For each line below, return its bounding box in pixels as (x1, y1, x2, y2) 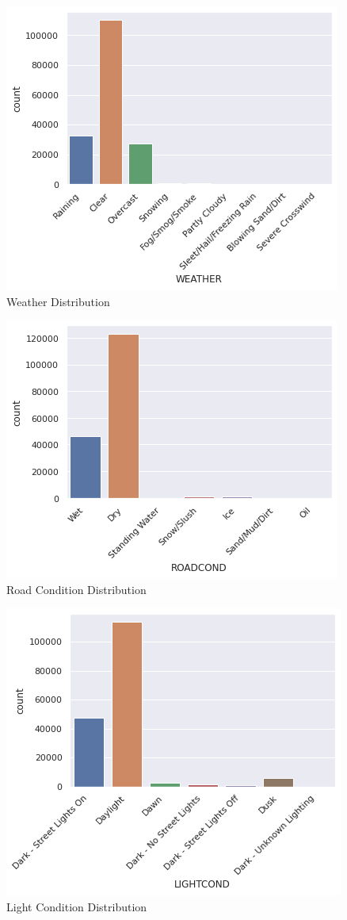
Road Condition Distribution (6, 581, 147, 597)
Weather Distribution (6, 293, 110, 309)
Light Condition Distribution (6, 898, 147, 914)
